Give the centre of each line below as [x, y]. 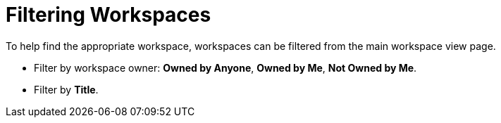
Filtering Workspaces [109, 15]
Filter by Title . [66, 89]
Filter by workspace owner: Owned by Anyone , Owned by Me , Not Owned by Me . [225, 67]
